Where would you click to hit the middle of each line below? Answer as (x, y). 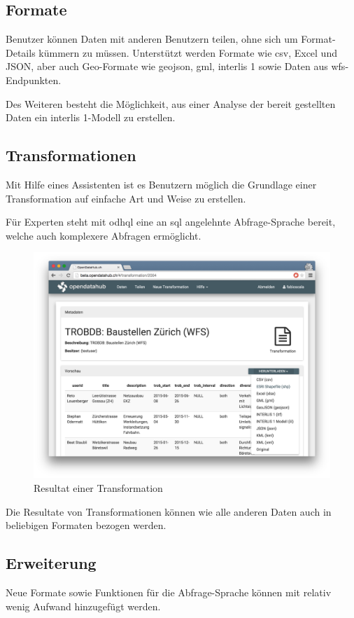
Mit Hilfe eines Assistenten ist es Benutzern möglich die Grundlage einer (161, 184)
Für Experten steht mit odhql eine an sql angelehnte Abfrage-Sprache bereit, (171, 222)
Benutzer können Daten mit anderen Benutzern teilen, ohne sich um (152, 39)
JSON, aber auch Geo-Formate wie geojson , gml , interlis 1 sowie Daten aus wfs (176, 66)
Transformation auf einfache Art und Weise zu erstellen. (126, 198)
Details (21, 52)
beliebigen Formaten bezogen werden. (86, 525)
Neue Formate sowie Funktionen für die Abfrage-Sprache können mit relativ (169, 592)
